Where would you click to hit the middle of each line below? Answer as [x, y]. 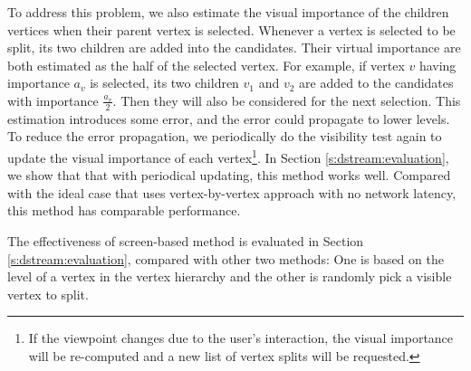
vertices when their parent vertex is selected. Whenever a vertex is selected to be [231, 29]
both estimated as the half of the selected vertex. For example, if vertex [206, 65]
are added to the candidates [376, 83]
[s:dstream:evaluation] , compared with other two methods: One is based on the [226, 258]
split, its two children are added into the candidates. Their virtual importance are [234, 48]
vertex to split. [48, 294]
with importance [53, 100]
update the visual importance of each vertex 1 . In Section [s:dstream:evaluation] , [228, 156]
